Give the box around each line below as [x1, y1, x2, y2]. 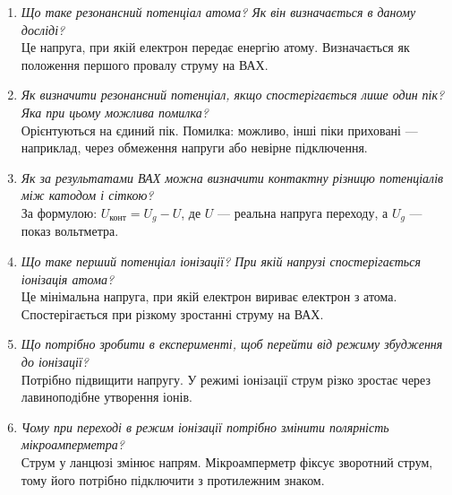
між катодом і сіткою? [21, 186, 154, 204]
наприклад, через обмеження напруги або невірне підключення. [21, 138, 368, 157]
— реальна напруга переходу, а [217, 203, 388, 221]
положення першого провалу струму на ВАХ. [21, 55, 269, 74]
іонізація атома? [21, 269, 115, 288]
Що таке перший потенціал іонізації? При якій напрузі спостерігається [21, 251, 421, 270]
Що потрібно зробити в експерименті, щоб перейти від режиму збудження [21, 334, 443, 353]
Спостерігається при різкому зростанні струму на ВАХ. [21, 304, 324, 323]
